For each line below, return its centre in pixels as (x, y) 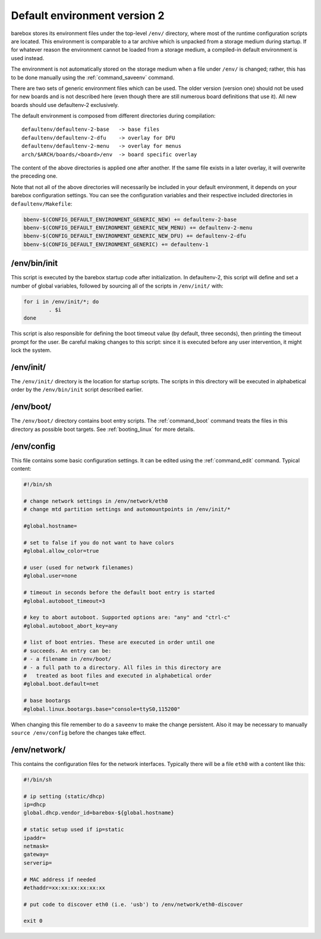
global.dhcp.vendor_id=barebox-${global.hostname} (99, 813)
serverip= (38, 863)
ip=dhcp (34, 805)
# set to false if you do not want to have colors (99, 543)
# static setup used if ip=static (74, 830)
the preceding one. (34, 176)
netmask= (36, 846)
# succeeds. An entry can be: (67, 650)
